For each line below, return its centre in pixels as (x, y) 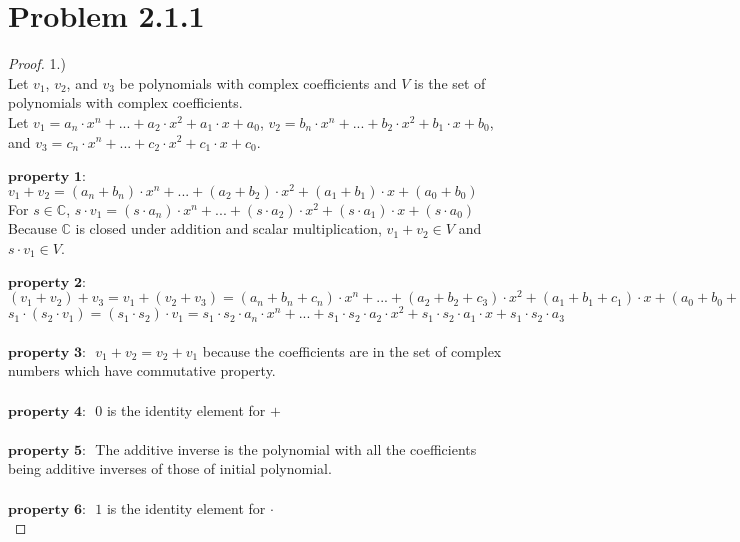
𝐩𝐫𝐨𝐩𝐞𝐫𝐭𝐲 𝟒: (47, 411)
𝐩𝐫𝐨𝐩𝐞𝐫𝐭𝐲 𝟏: (47, 176)
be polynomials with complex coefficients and (258, 82)
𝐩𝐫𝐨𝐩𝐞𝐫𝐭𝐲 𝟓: (47, 450)
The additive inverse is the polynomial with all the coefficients (286, 448)
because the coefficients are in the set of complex (352, 350)
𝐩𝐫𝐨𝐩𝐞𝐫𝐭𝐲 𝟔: (47, 509)
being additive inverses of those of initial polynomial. (170, 468)
